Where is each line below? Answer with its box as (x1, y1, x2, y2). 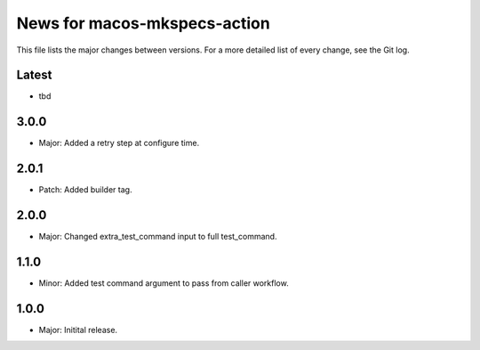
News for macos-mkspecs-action (16, 13, 270, 33)
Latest (16, 68, 52, 83)
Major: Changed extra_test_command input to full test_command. (38, 232, 277, 242)
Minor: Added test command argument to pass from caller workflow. (38, 278, 289, 289)
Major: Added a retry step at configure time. (38, 138, 200, 149)
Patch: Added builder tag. (38, 184, 132, 195)
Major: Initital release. (38, 324, 118, 335)
